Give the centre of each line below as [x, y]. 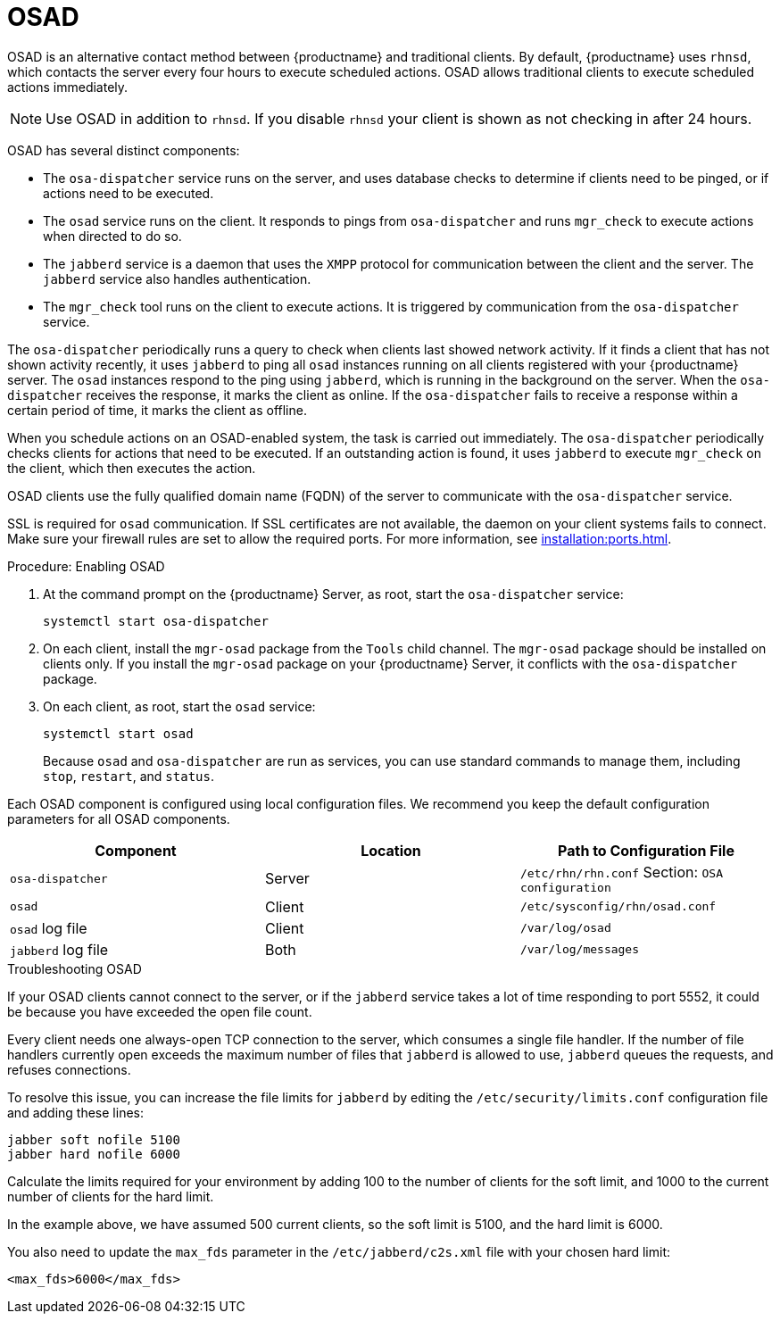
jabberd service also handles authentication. [177, 278]
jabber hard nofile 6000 [94, 1154]
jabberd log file [59, 949]
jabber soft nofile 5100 [94, 1139]
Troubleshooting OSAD [75, 968]
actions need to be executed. [129, 193]
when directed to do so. [112, 236]
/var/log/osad [565, 928]
